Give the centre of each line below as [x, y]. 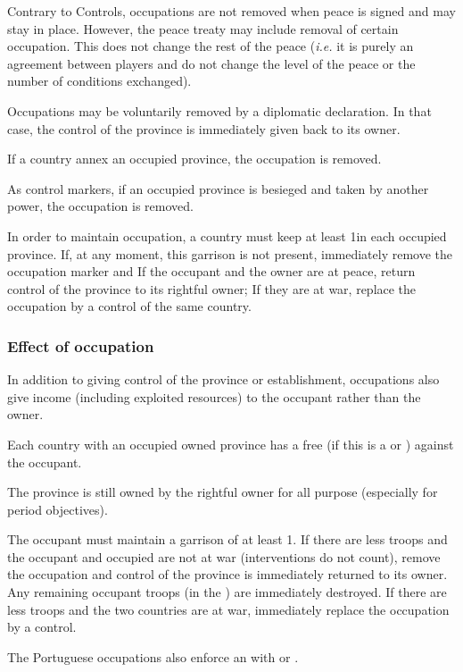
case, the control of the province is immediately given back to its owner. [204, 128]
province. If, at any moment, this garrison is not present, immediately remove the [230, 253]
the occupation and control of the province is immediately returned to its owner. [227, 574]
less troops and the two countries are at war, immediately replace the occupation [228, 609]
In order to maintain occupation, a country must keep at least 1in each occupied [227, 235]
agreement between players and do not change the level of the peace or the [211, 63]
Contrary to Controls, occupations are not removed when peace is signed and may [231, 11]
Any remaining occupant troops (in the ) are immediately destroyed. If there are [227, 592]
